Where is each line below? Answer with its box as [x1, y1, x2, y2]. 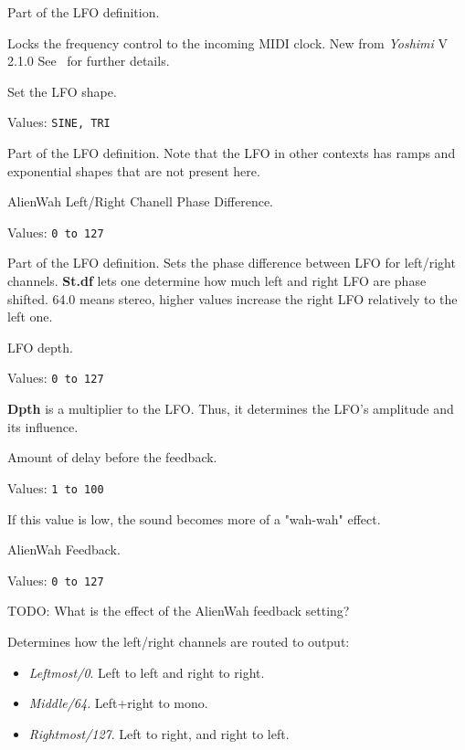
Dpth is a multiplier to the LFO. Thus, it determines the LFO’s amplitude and [7, 399, 454, 418]
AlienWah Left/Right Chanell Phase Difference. [7, 192, 274, 211]
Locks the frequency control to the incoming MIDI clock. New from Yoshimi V [7, 33, 449, 52]
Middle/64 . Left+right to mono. [28, 693, 208, 713]
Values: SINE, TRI [7, 112, 111, 132]
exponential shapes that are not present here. [7, 161, 260, 180]
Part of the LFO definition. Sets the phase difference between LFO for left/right [7, 253, 456, 272]
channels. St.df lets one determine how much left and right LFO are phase [7, 271, 427, 290]
